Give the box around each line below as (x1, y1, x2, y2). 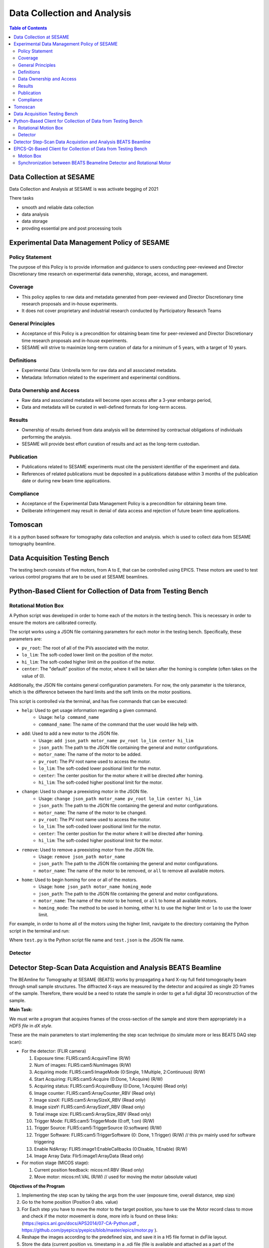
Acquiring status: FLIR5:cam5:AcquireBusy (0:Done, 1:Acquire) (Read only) (34, 1083, 188, 1089)
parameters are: (9, 635, 42, 641)
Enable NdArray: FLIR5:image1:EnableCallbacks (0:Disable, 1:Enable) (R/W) (34, 1146, 188, 1152)
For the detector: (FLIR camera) (21, 1048, 87, 1054)
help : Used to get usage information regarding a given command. (21, 707, 157, 713)
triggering (34, 1139, 55, 1145)
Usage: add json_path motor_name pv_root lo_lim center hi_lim (38, 737, 194, 743)
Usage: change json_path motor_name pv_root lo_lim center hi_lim (38, 795, 202, 801)
